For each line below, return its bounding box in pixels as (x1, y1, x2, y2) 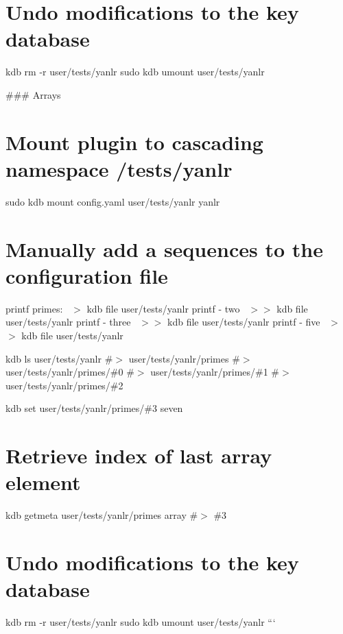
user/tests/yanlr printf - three (5, 315, 131, 329)
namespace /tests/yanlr (5, 154, 233, 182)
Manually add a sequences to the (5, 234, 323, 263)
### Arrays (5, 87, 61, 101)
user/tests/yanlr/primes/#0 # (5, 365, 134, 379)
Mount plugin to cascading (5, 127, 263, 156)
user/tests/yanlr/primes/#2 (5, 378, 123, 392)
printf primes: (5, 301, 63, 315)
